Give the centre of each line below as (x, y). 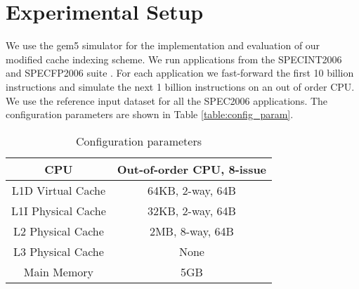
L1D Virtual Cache (59, 190)
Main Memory (58, 271)
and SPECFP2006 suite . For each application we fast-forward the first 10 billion (180, 73)
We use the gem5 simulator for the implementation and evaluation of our (163, 45)
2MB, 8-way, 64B (191, 231)
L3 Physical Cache (58, 251)
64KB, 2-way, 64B (192, 190)
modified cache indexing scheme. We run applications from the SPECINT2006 (174, 59)
